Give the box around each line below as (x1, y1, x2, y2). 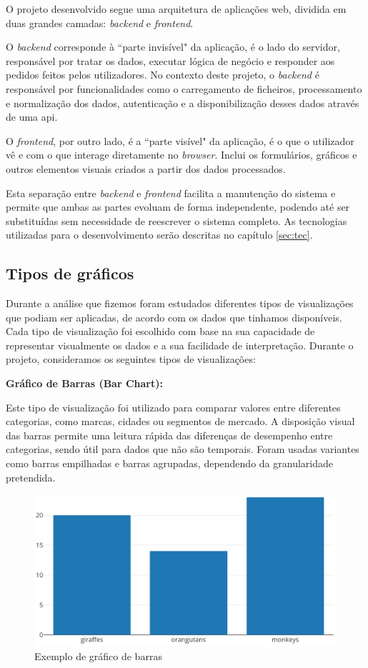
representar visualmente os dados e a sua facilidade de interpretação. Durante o (6, 337, 354, 352)
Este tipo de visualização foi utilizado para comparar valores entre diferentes (6, 399, 341, 414)
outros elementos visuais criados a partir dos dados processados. (6, 161, 286, 176)
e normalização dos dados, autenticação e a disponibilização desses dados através (6, 95, 359, 110)
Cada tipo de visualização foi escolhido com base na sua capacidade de (6, 324, 315, 339)
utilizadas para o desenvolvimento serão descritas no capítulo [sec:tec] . (6, 227, 313, 242)
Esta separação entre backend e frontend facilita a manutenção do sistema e (6, 185, 336, 200)
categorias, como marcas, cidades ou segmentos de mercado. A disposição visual (6, 414, 355, 429)
